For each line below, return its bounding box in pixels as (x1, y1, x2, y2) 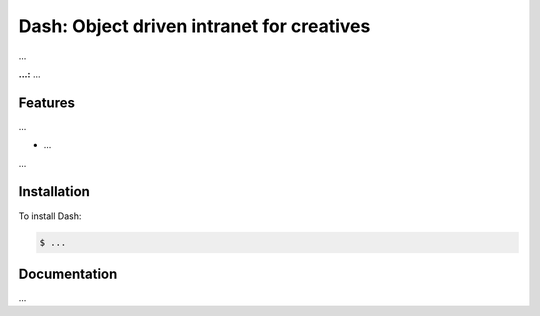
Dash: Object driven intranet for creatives (18, 15, 371, 37)
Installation (18, 183, 90, 200)
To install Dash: (18, 210, 82, 222)
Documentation (18, 265, 118, 282)
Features (18, 94, 75, 111)
